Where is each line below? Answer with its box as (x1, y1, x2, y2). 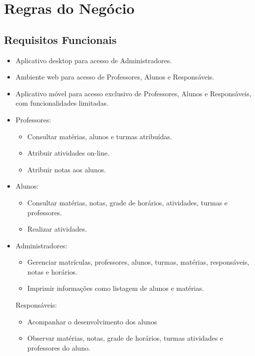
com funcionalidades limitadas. (15, 98, 109, 108)
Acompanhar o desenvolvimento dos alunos (27, 316, 157, 326)
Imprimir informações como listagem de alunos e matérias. (27, 283, 204, 293)
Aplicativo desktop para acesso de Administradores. (15, 55, 172, 65)
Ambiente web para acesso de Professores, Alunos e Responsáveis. (15, 72, 215, 82)
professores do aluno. (27, 342, 91, 353)
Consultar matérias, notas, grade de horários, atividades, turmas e (27, 197, 228, 207)
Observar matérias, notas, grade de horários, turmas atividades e (27, 333, 223, 343)
